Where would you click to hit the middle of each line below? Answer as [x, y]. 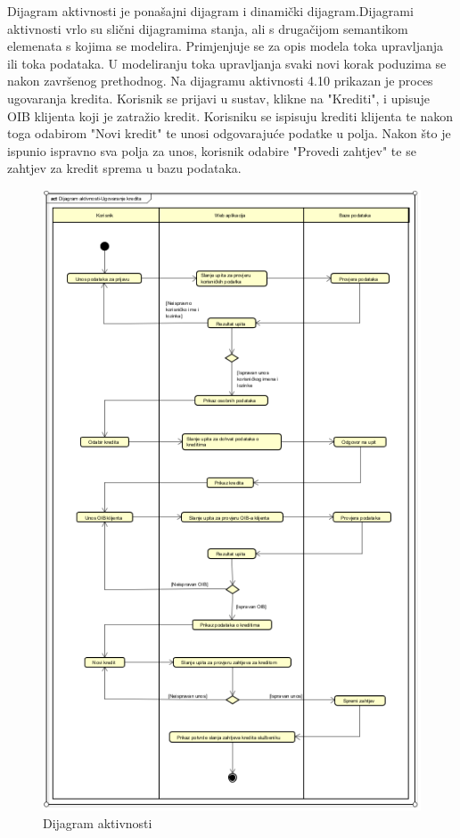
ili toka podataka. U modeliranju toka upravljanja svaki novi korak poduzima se [227, 63]
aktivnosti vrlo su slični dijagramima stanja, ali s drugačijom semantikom [208, 28]
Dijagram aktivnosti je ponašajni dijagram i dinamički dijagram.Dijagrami [210, 11]
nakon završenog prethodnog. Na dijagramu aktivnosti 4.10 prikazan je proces [220, 81]
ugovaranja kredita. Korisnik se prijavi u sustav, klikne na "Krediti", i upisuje [218, 98]
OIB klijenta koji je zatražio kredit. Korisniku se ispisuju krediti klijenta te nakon [230, 115]
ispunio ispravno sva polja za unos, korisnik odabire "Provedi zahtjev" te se [212, 150]
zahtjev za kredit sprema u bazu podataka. [124, 168]
